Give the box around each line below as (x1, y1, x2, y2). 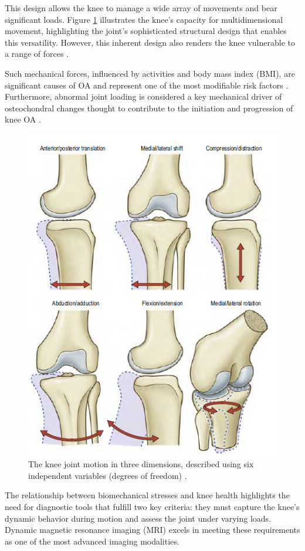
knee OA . (5, 113, 41, 125)
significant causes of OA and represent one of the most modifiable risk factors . (5, 79, 289, 91)
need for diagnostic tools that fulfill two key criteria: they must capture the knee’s (5, 500, 300, 512)
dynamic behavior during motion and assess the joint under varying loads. (5, 512, 272, 524)
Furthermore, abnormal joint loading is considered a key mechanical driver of (5, 90, 282, 103)
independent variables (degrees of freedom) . (28, 469, 187, 481)
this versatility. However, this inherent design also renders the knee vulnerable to (5, 36, 295, 48)
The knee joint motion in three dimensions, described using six (28, 458, 254, 470)
